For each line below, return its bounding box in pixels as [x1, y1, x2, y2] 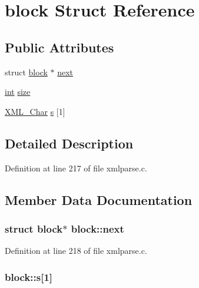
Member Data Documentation [5, 190, 193, 208]
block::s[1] [5, 269, 53, 284]
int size [5, 85, 31, 98]
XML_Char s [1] [5, 105, 65, 117]
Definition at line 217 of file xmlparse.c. [5, 161, 147, 174]
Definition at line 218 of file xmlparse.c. [5, 244, 147, 257]
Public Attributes [5, 38, 114, 56]
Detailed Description [5, 134, 134, 152]
